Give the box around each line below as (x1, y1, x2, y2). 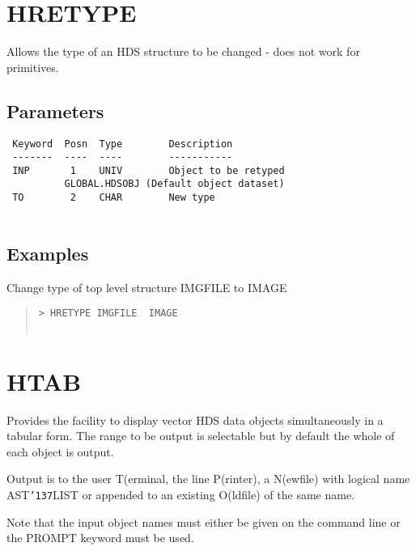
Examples (6, 240, 89, 265)
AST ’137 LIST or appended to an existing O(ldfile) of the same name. (6, 486, 354, 503)
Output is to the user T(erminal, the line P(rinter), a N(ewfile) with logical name (6, 470, 410, 487)
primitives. (6, 58, 59, 75)
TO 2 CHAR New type (12, 192, 215, 204)
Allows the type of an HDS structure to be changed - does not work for (6, 43, 360, 60)
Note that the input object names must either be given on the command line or (6, 513, 401, 530)
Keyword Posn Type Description (12, 138, 233, 150)
